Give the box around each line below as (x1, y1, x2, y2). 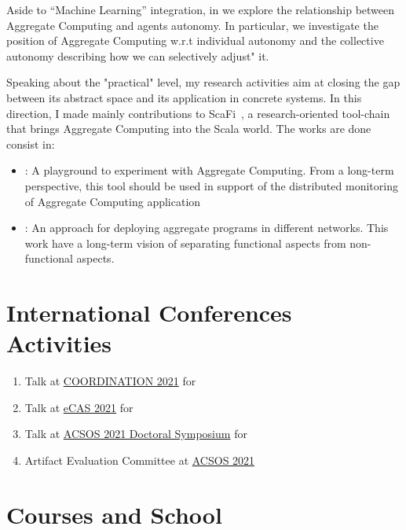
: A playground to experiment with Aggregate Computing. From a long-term (24, 162, 394, 179)
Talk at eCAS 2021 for (24, 399, 134, 415)
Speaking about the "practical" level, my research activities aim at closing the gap (6, 74, 401, 90)
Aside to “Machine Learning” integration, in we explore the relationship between (6, 2, 395, 17)
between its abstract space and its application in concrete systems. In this (6, 89, 362, 105)
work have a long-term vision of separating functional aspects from (24, 234, 346, 251)
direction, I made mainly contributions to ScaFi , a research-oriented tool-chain (6, 105, 390, 121)
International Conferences (6, 296, 292, 329)
